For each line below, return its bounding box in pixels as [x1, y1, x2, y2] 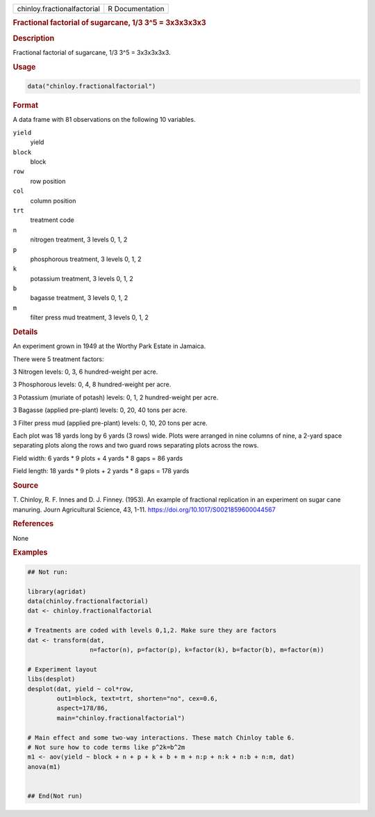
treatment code [30, 216, 74, 224]
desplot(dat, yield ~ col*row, [27, 685, 135, 692]
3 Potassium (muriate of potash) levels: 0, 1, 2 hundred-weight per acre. [12, 393, 219, 402]
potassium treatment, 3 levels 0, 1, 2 [30, 274, 133, 283]
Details [12, 327, 38, 337]
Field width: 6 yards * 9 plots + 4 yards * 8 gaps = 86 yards [12, 454, 183, 462]
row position [30, 177, 66, 185]
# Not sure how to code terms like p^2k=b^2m [27, 743, 185, 751]
